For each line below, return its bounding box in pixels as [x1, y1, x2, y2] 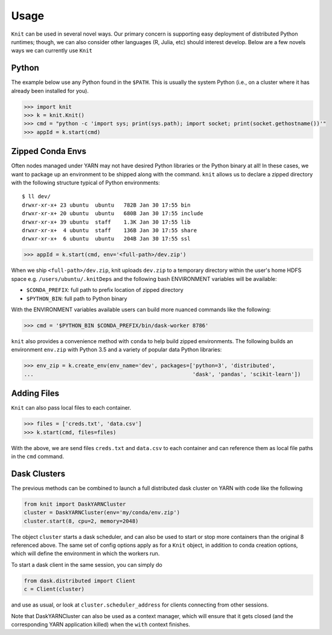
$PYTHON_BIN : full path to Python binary [26, 295, 127, 302]
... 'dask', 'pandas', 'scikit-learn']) [24, 370, 301, 378]
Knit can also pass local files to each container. [11, 404, 132, 411]
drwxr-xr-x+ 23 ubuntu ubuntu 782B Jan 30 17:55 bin [22, 201, 191, 208]
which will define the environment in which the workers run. [11, 550, 160, 557]
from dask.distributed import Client [24, 577, 136, 584]
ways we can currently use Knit [11, 47, 93, 54]
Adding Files [11, 388, 60, 399]
